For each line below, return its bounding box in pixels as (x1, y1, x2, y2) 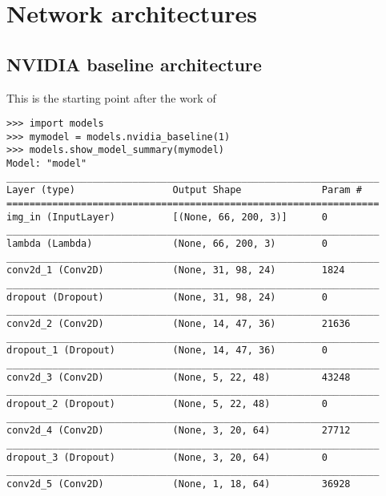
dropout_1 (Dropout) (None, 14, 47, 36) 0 (6, 345, 328, 357)
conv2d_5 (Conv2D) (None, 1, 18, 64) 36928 (6, 478, 351, 490)
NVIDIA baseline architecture (6, 51, 262, 76)
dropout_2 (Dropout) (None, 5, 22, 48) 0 (6, 397, 328, 409)
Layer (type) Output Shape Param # (6, 184, 362, 196)
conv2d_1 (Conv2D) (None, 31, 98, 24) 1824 (6, 264, 345, 276)
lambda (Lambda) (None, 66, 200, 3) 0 (6, 238, 328, 250)
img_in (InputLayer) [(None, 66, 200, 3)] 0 (6, 211, 328, 223)
